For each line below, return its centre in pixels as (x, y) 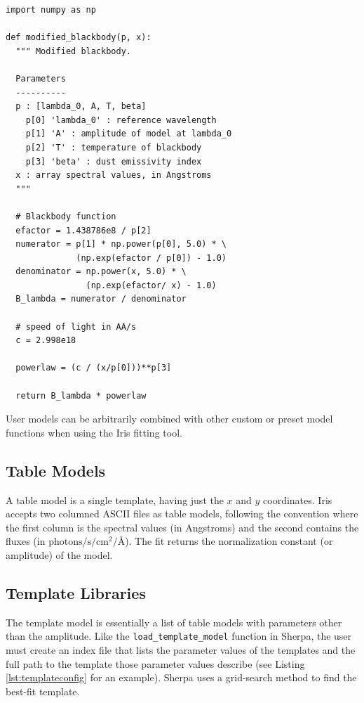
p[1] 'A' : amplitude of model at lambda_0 (129, 134)
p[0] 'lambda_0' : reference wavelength (121, 120)
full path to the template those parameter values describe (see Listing (155, 663)
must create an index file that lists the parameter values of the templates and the (181, 650)
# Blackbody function (66, 216)
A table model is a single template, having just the (115, 499)
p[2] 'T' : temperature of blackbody (114, 147)
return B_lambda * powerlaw (81, 395)
